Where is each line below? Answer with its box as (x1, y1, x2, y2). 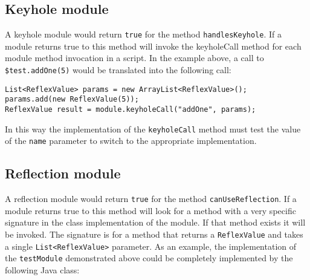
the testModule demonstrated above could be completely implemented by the (5, 252, 293, 264)
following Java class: (5, 264, 80, 276)
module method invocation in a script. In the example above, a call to (5, 51, 264, 64)
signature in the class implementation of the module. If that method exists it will (5, 216, 306, 229)
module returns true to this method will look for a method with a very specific (5, 204, 296, 217)
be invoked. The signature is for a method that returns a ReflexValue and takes (5, 228, 303, 241)
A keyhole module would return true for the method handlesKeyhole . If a (5, 28, 282, 41)
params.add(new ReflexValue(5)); (5, 95, 139, 104)
